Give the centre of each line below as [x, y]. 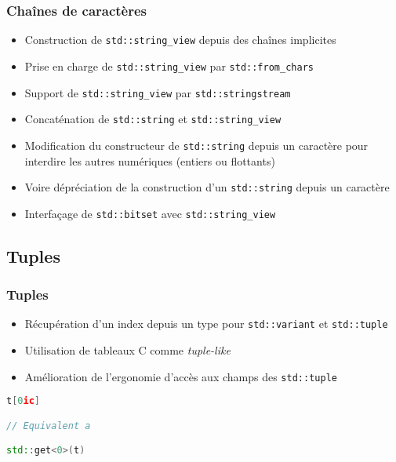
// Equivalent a [49, 426]
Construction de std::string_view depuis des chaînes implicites [180, 40]
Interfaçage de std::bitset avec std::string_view [150, 213]
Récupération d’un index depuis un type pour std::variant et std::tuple [206, 324]
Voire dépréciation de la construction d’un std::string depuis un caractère [207, 187]
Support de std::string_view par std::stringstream [158, 92]
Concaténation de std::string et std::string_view [153, 119]
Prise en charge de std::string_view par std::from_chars [169, 65]
